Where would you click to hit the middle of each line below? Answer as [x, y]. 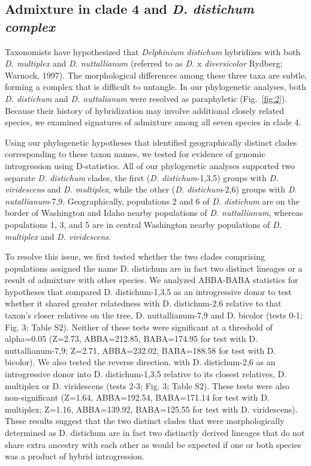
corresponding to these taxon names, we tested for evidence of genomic [135, 154]
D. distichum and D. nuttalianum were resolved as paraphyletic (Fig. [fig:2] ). [146, 98]
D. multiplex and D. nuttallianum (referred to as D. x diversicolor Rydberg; [144, 63]
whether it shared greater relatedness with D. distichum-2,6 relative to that [143, 303]
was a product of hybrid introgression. [75, 456]
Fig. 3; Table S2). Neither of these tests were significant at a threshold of [139, 327]
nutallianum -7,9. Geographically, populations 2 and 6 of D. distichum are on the [152, 201]
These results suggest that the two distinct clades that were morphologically [145, 421]
